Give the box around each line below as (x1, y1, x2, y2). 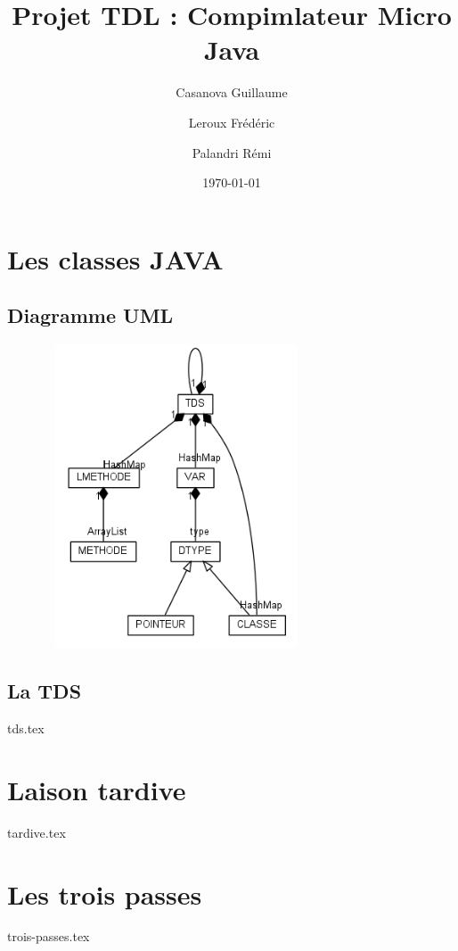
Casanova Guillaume (176, 83, 288, 102)
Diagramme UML (7, 302, 174, 329)
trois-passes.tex (7, 927, 90, 946)
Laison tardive (7, 771, 186, 807)
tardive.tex (7, 823, 66, 841)
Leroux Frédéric (188, 112, 275, 131)
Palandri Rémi (192, 143, 272, 161)
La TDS (7, 677, 82, 705)
